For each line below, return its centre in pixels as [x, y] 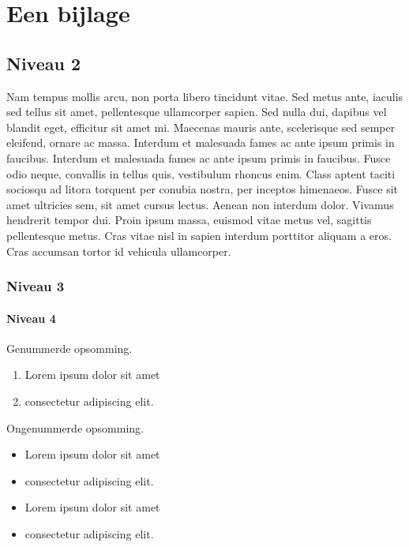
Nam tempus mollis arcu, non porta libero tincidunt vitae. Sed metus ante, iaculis [205, 96]
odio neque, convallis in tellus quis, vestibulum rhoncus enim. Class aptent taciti [201, 173]
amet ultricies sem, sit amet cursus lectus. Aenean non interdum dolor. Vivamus [200, 204]
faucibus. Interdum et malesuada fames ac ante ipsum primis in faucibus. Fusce [199, 157]
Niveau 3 [36, 286]
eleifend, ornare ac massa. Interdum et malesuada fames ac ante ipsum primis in [201, 142]
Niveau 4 [31, 318]
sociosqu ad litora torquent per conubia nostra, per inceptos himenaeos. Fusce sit [202, 189]
